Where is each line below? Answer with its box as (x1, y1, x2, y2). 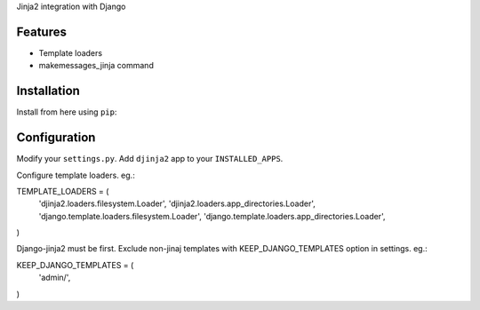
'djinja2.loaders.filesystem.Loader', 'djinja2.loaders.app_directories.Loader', (38, 198, 316, 209)
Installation (16, 83, 80, 99)
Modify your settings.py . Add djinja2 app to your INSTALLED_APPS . (16, 154, 284, 164)
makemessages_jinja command (38, 60, 155, 71)
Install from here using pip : (16, 107, 117, 117)
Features (16, 24, 67, 39)
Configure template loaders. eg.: (16, 170, 135, 180)
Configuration (16, 130, 96, 146)
